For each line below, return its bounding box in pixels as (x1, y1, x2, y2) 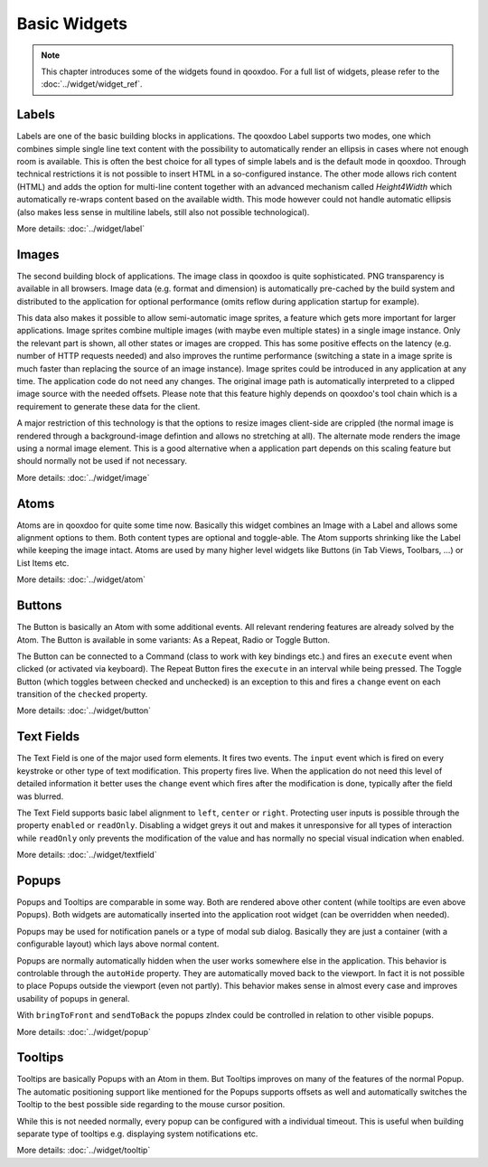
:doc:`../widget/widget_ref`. (41, 79, 143, 89)
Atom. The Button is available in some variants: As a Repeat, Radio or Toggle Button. (16, 634, 330, 645)
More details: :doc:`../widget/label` (16, 222, 145, 234)
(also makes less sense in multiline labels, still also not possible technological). (16, 206, 310, 217)
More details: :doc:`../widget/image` (16, 472, 150, 483)
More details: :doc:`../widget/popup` (16, 1026, 151, 1037)
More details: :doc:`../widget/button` (16, 705, 152, 716)
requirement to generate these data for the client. (16, 400, 201, 411)
